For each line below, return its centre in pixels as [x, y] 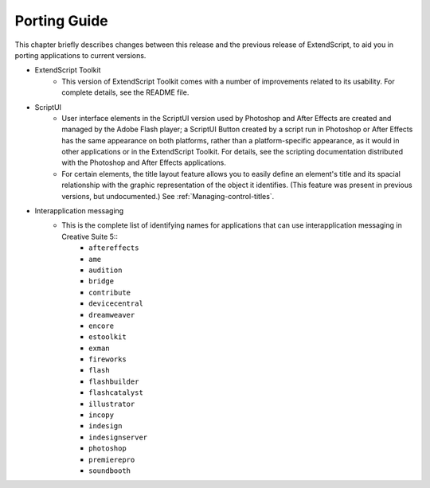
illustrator [112, 404]
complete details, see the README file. [125, 92]
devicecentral [116, 304]
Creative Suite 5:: [90, 236]
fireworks [107, 359]
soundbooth [110, 471]
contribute [110, 292]
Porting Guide [61, 21]
